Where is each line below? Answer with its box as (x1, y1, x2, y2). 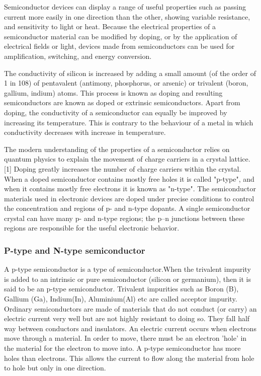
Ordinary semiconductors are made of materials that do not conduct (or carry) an (4, 303, 257, 314)
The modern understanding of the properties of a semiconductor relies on (4, 143, 230, 154)
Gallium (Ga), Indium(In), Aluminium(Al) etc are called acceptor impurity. (4, 293, 237, 304)
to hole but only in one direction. (4, 362, 106, 373)
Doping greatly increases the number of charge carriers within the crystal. (14, 163, 241, 174)
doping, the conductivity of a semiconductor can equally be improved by (4, 107, 227, 117)
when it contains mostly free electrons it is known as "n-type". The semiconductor (4, 183, 256, 194)
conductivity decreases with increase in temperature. (4, 127, 166, 137)
